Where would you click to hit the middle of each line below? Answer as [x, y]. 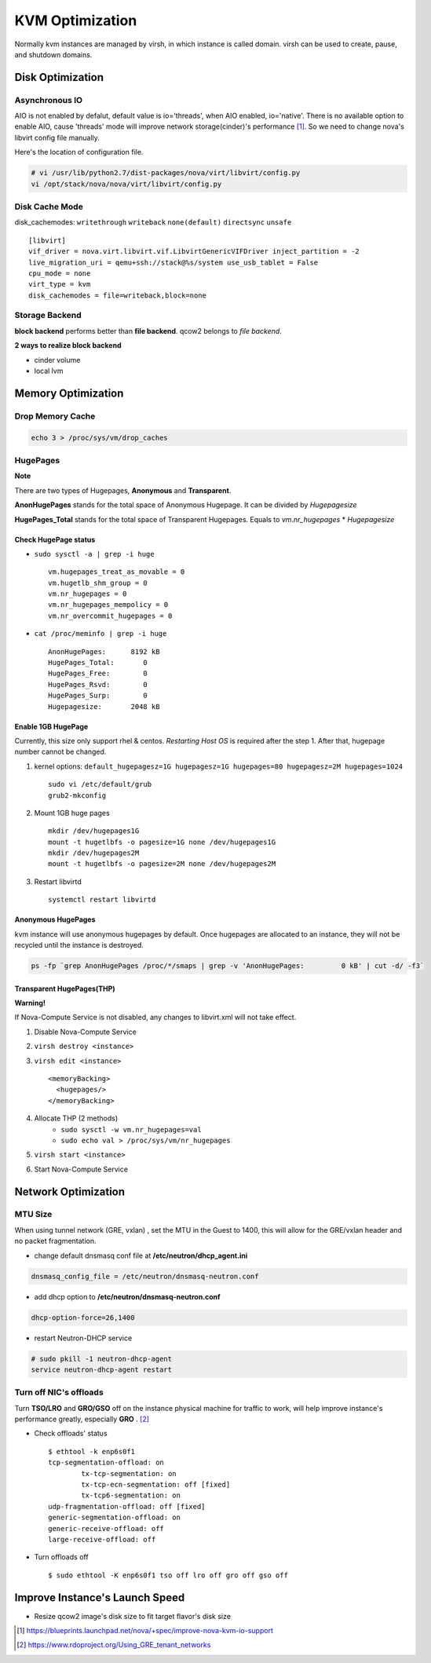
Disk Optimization [59, 77]
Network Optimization [70, 1192]
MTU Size [33, 1215]
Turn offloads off [62, 1557]
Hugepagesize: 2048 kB [104, 706]
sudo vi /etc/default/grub [100, 784]
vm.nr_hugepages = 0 [88, 594]
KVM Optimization [76, 20]
